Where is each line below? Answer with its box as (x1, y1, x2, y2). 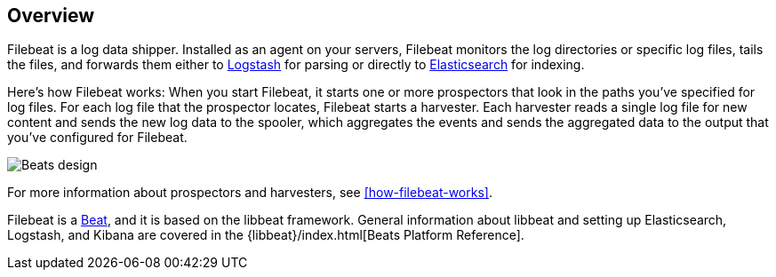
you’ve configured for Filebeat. (7, 130, 188, 146)
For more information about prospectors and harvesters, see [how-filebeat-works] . (7, 185, 492, 201)
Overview (7, 4, 95, 27)
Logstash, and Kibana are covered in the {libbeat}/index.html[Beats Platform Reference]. (7, 227, 524, 243)
